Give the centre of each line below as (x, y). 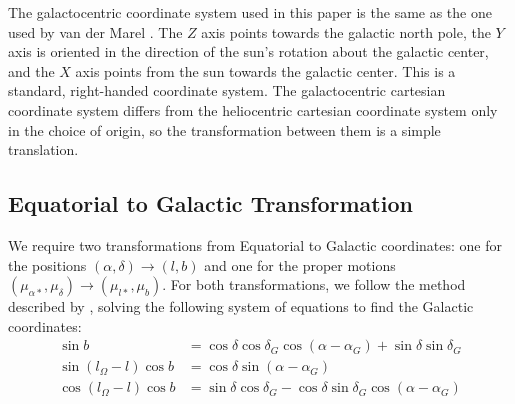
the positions (47, 264)
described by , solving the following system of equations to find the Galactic (241, 306)
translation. (43, 149)
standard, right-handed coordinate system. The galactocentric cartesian (227, 90)
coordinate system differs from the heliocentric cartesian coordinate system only (253, 109)
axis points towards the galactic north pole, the (346, 31)
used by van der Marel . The (95, 31)
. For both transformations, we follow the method (314, 284)
